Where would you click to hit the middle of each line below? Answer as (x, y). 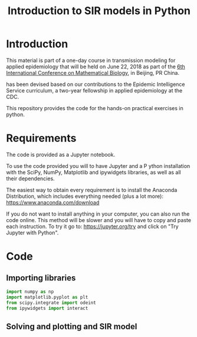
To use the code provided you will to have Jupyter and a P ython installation (98, 166)
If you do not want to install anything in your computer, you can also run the (98, 214)
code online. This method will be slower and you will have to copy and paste (99, 220)
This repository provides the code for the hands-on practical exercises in (95, 108)
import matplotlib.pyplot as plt (47, 297)
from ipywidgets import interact (47, 308)
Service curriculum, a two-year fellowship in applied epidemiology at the (94, 90)
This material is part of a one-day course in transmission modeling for (91, 60)
